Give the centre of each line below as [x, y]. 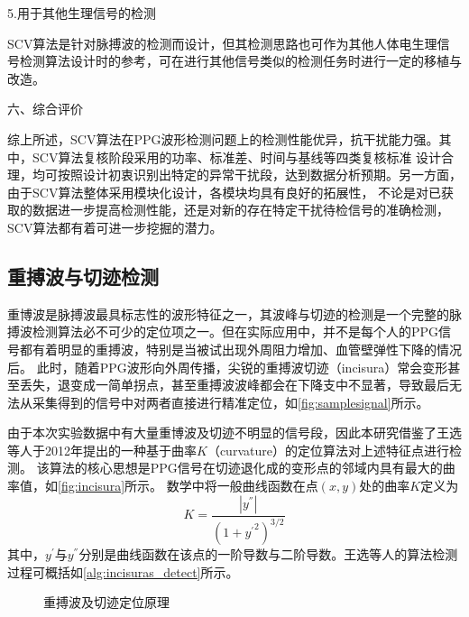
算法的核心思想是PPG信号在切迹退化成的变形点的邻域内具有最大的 [246, 468]
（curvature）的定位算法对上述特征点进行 [328, 450]
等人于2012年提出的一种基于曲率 [102, 450]
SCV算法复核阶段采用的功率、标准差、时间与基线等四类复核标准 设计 [237, 157]
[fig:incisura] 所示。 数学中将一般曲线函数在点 [188, 486]
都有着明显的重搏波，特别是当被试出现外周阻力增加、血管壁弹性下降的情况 [240, 349]
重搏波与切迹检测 [83, 276]
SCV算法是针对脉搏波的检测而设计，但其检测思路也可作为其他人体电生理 [222, 43]
